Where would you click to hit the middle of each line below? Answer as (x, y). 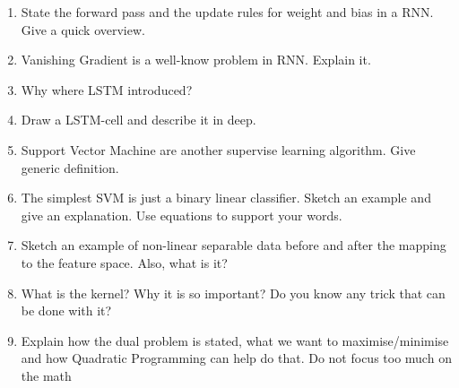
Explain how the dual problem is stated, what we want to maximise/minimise (235, 340)
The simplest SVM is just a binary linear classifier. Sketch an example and (226, 198)
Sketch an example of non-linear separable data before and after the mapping (234, 245)
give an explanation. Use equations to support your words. (182, 215)
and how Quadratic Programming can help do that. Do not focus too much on (236, 358)
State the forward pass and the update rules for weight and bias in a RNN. (227, 12)
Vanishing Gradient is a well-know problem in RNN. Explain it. (196, 60)
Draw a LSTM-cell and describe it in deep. (139, 120)
